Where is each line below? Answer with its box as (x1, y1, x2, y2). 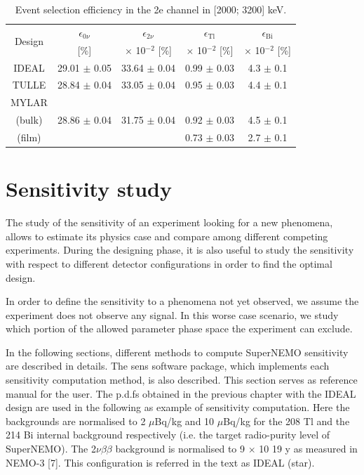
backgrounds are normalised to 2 (6, 413, 146, 428)
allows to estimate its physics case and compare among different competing (6, 228, 328, 243)
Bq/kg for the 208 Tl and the (223, 413, 350, 428)
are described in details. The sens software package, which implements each (6, 358, 330, 373)
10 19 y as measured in (259, 441, 358, 456)
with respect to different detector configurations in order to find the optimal (6, 256, 332, 271)
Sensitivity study (6, 174, 172, 203)
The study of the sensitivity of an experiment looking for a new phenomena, (6, 215, 333, 230)
